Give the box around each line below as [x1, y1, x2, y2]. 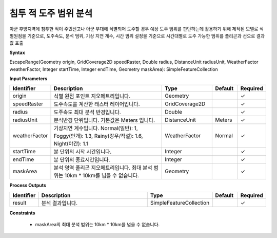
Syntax [9, 49, 25, 56]
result [12, 199, 27, 206]
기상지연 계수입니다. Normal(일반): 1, [53, 125, 138, 132]
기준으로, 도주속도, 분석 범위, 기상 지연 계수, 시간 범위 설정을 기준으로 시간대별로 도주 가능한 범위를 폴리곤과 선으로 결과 [27, 32, 265, 39]
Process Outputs [9, 182, 46, 189]
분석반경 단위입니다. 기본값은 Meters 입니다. [53, 117, 155, 124]
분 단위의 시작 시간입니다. [53, 148, 112, 155]
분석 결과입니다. [41, 199, 78, 207]
